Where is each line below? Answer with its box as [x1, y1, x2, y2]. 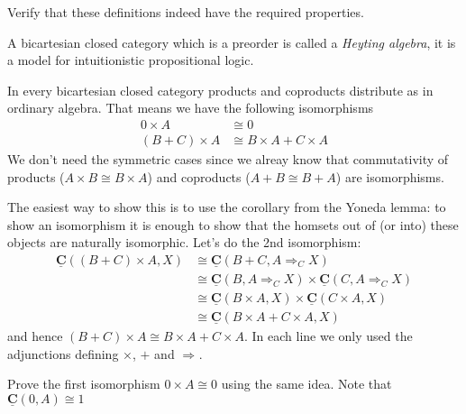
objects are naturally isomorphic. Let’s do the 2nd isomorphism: [7, 233, 361, 252]
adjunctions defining [7, 344, 119, 363]
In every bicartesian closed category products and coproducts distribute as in [7, 80, 434, 99]
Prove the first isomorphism [7, 374, 160, 393]
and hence [7, 327, 63, 345]
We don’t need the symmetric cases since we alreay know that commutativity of [7, 150, 449, 169]
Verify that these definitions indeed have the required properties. [7, 3, 364, 21]
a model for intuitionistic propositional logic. [7, 51, 254, 69]
